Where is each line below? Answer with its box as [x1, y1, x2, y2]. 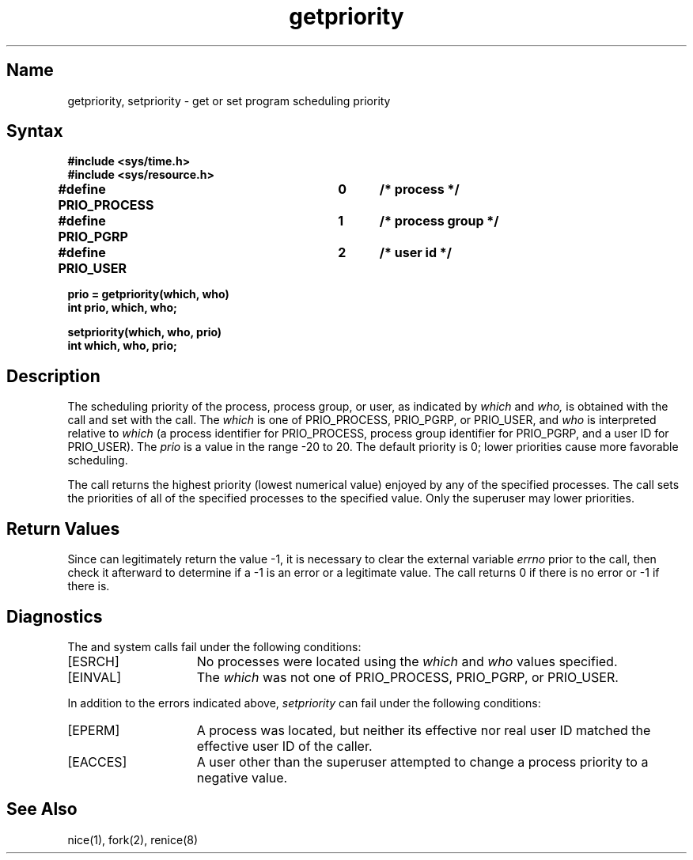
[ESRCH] [67, 653, 119, 669]
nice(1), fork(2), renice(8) [67, 832, 199, 847]
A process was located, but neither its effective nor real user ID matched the [196, 722, 651, 738]
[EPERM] [67, 722, 120, 738]
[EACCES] [67, 753, 127, 770]
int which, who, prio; [67, 339, 177, 353]
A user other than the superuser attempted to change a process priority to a [196, 753, 649, 770]
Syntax [6, 121, 63, 142]
